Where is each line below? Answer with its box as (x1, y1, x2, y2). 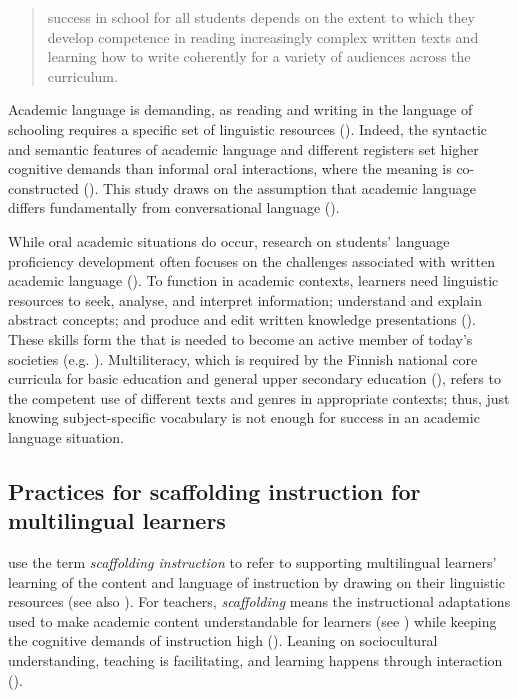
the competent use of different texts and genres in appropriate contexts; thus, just (8, 387, 510, 408)
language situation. (8, 426, 124, 447)
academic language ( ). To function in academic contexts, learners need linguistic (8, 270, 499, 291)
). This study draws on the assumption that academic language (89, 177, 476, 198)
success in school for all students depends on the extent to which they (47, 7, 475, 27)
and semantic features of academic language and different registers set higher (8, 138, 479, 159)
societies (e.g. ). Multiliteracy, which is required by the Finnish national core (8, 348, 478, 369)
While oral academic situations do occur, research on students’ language (8, 230, 450, 251)
